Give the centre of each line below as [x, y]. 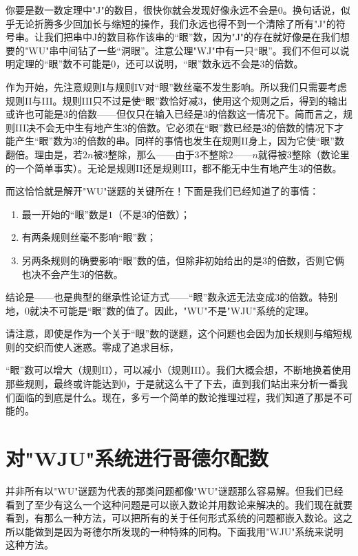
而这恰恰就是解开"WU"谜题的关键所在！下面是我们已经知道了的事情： [162, 191]
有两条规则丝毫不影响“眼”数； [89, 237]
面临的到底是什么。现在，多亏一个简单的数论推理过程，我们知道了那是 [174, 397]
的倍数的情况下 [301, 127]
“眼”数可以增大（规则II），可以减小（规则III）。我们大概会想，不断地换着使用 [178, 370]
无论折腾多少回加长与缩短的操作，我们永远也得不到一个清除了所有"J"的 [175, 23]
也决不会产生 [51, 274]
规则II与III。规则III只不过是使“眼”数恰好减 [102, 100]
